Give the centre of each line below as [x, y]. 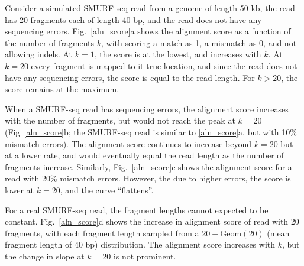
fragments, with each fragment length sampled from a [102, 233]
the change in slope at [45, 256]
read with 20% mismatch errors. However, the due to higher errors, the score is [148, 178]
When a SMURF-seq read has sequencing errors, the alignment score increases [147, 108]
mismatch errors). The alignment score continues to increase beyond [128, 143]
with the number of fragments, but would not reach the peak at [120, 120]
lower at [20, 189]
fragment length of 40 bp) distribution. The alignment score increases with [140, 244]
